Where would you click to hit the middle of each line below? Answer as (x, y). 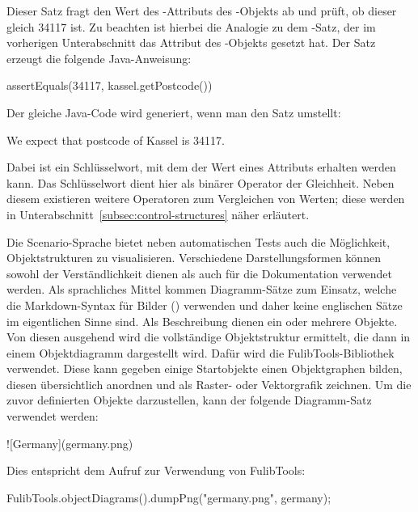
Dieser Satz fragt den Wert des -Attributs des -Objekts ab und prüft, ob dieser (202, 11)
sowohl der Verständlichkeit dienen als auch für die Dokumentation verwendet (199, 273)
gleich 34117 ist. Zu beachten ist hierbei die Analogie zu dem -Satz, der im (191, 26)
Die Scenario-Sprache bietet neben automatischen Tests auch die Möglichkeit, (198, 241)
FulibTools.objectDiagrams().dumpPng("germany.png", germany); (169, 497)
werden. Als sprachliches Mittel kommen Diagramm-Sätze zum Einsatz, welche (202, 289)
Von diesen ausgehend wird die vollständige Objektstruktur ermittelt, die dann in (209, 337)
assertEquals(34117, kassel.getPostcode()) (110, 85)
